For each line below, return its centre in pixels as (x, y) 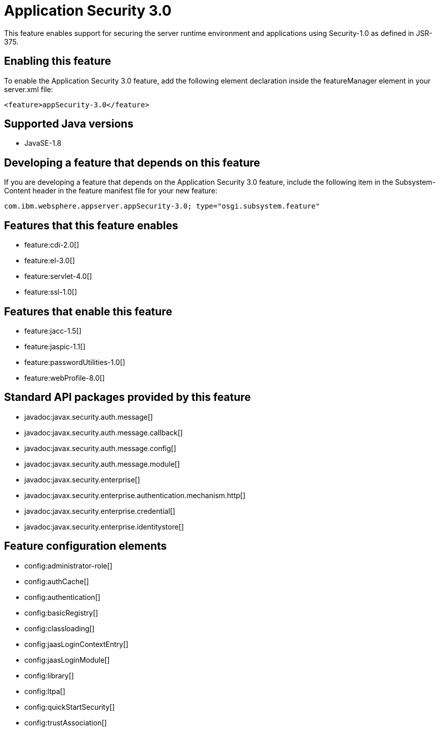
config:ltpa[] (45, 691)
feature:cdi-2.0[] (52, 245)
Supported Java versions (69, 124)
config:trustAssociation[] (66, 722)
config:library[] (49, 675)
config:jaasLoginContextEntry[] (76, 644)
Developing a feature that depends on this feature (132, 163)
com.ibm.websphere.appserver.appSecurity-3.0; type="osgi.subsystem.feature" (162, 206)
